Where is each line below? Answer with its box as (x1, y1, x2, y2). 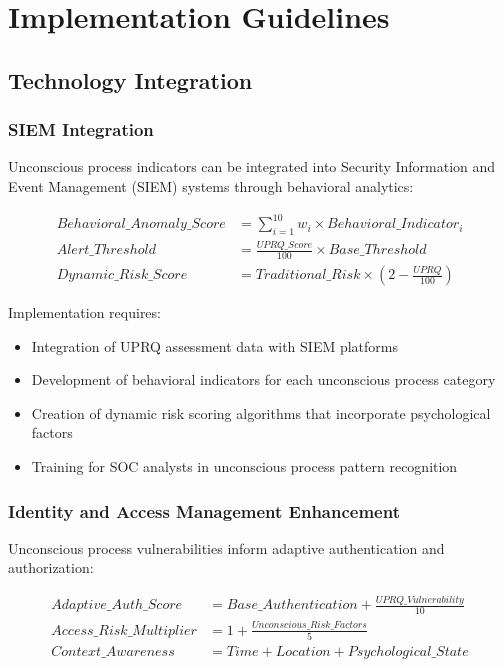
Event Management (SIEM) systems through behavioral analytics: (8, 175, 414, 196)
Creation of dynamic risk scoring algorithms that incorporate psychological (31, 402, 491, 423)
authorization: (8, 557, 94, 578)
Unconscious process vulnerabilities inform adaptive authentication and (8, 537, 445, 558)
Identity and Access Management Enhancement (8, 498, 400, 523)
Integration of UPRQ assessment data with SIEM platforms (31, 335, 399, 356)
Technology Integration (8, 64, 253, 95)
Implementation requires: (8, 302, 161, 323)
